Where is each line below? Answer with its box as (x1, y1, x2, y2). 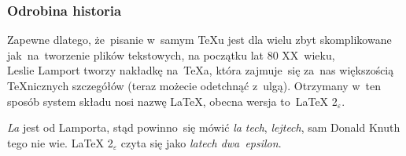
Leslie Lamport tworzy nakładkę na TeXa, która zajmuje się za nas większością (7, 62, 394, 78)
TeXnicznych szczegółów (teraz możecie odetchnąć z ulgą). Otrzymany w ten (7, 78, 381, 93)
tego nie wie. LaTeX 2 (7, 134, 113, 151)
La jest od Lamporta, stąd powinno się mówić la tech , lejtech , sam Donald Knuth (7, 119, 400, 136)
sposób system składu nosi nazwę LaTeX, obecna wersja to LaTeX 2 (7, 93, 338, 109)
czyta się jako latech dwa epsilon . (120, 134, 282, 151)
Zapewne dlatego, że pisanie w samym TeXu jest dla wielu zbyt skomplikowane (7, 31, 392, 48)
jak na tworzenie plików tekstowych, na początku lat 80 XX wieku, (7, 46, 335, 63)
